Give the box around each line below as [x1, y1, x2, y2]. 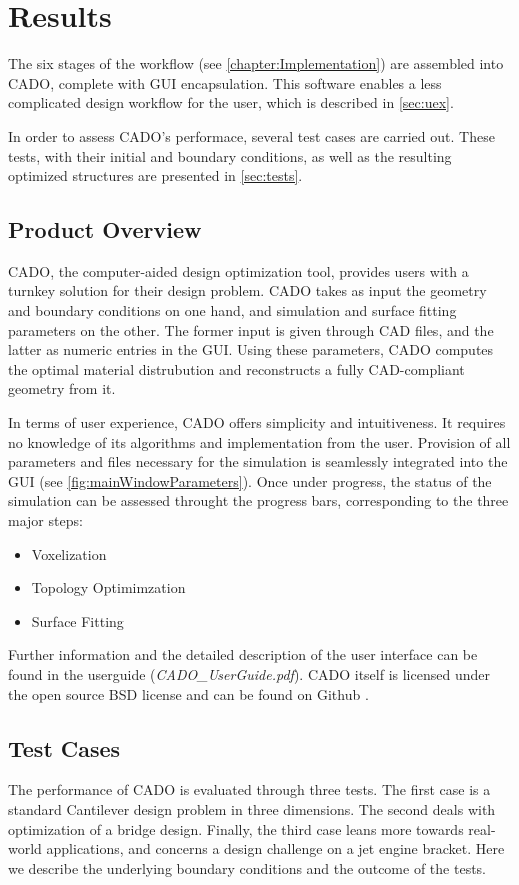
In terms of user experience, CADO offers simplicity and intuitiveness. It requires [8, 412, 506, 433]
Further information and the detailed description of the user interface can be [8, 644, 478, 665]
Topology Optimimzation [31, 577, 186, 598]
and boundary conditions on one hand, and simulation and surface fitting [8, 300, 457, 321]
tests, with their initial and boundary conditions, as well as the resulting [8, 145, 452, 166]
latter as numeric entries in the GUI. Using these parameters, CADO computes [8, 339, 494, 360]
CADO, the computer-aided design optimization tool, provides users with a [8, 260, 469, 281]
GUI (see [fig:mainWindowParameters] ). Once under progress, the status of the [8, 470, 492, 491]
